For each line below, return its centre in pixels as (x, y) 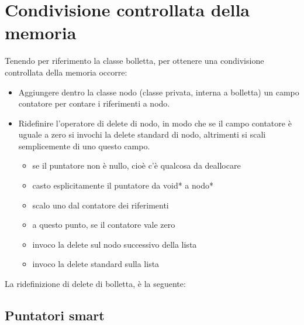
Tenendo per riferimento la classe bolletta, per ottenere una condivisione (134, 61)
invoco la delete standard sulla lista (96, 264)
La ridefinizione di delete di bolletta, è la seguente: (95, 284)
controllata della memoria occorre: (66, 72)
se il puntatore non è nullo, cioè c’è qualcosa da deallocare (137, 165)
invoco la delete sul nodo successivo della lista (115, 244)
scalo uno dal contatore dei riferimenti (101, 205)
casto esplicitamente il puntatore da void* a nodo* (123, 185)
